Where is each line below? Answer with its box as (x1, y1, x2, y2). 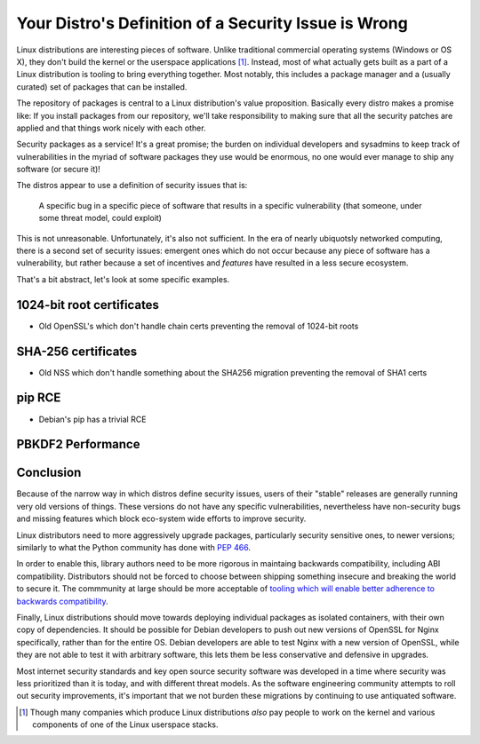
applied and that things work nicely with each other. (16, 123, 206, 133)
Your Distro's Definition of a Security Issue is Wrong (16, 13, 408, 33)
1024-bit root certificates (16, 297, 160, 313)
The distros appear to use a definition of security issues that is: (16, 180, 248, 191)
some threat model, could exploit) (38, 213, 162, 224)
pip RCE (16, 391, 61, 406)
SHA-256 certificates (16, 344, 138, 359)
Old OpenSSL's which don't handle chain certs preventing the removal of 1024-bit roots (38, 321, 359, 331)
